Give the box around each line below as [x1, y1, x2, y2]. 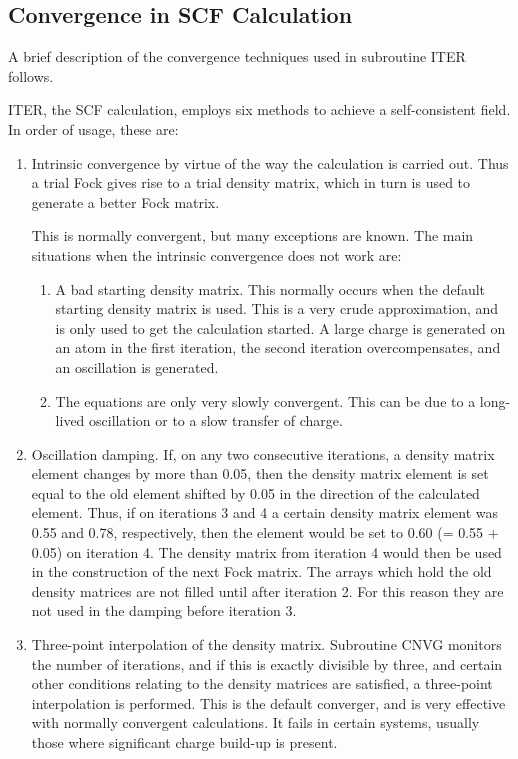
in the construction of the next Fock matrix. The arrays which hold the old [31, 561, 492, 582]
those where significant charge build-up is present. [31, 732, 338, 753]
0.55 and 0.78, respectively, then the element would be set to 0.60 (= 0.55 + [31, 522, 499, 543]
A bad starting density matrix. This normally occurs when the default [55, 278, 486, 299]
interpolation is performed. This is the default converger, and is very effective [31, 692, 506, 713]
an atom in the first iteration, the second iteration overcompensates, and [55, 337, 501, 358]
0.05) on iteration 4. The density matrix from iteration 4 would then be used [31, 541, 502, 562]
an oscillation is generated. [55, 356, 219, 377]
